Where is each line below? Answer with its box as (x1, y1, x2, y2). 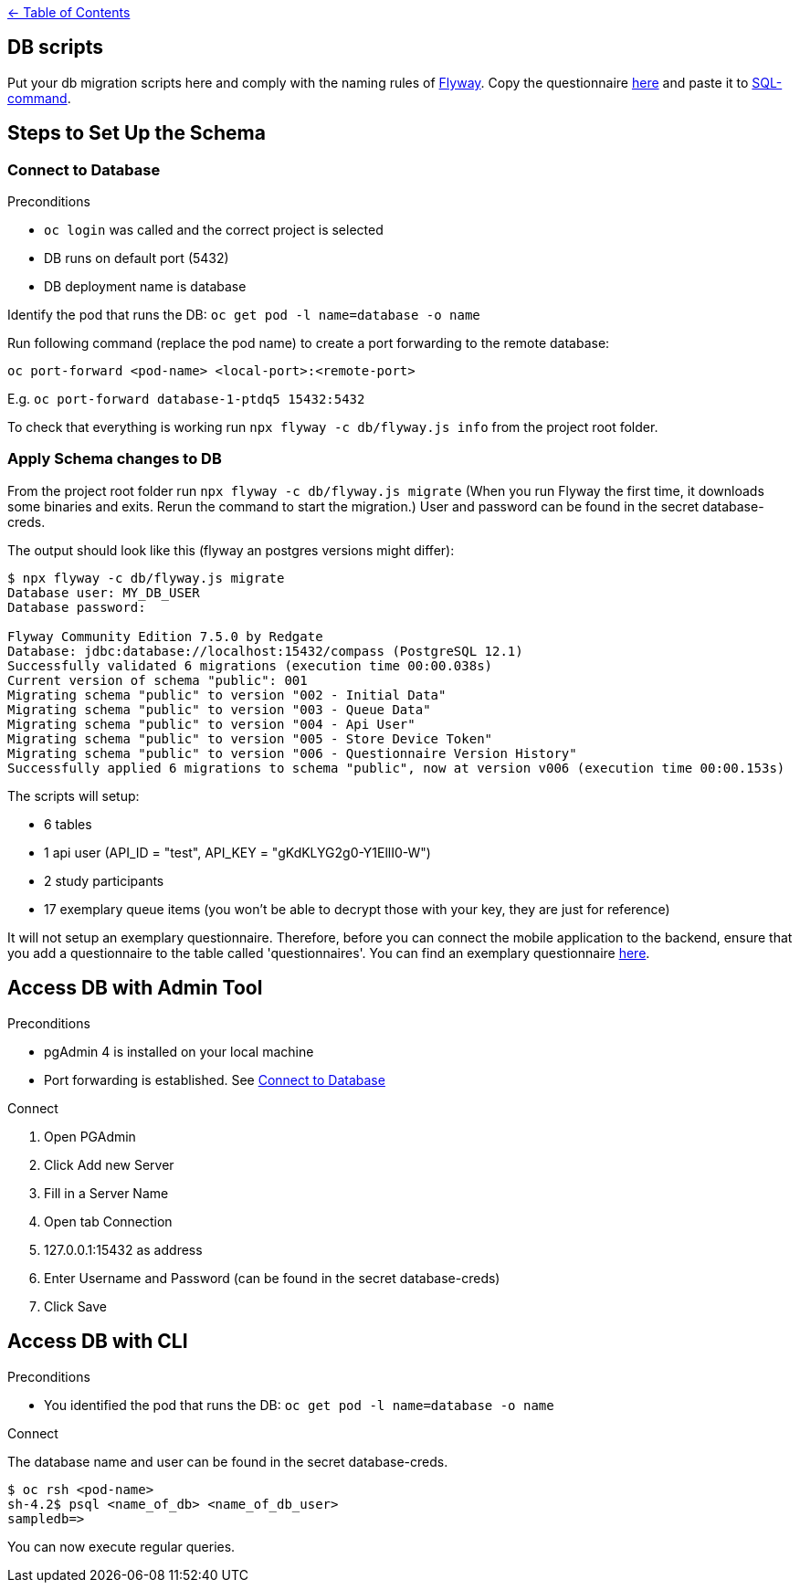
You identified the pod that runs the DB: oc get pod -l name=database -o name (44, 1396, 554, 1413)
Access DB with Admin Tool (7, 976, 263, 1000)
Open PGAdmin (44, 1128, 136, 1144)
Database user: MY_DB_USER (7, 584, 200, 600)
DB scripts (7, 36, 104, 59)
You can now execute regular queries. (7, 1538, 236, 1554)
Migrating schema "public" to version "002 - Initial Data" (7, 687, 447, 702)
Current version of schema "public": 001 (7, 672, 308, 688)
